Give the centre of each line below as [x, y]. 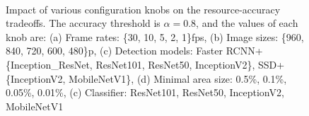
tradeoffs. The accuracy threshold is [83, 23]
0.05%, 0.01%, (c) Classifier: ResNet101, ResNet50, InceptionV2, [145, 92]
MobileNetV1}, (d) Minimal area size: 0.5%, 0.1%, [178, 78]
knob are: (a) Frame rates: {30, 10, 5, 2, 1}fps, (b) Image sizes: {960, [155, 36]
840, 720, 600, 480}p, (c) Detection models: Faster [115, 51]
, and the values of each [247, 23]
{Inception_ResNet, [49, 64]
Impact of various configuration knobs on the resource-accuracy [143, 9]
